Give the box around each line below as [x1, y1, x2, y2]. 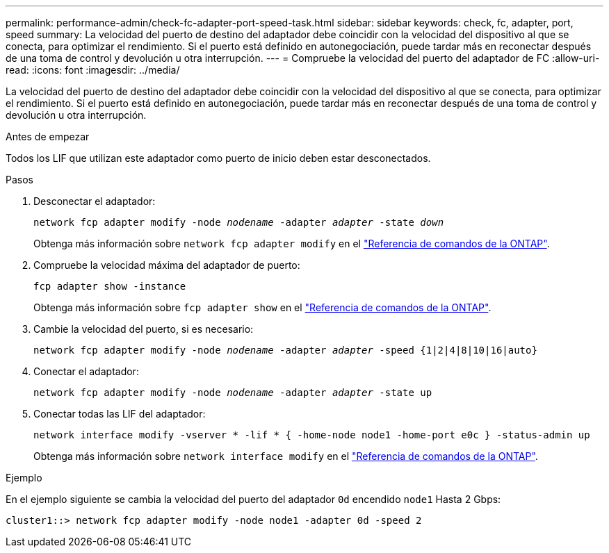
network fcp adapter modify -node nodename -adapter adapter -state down [33, 217, 444, 228]
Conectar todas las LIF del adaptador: [33, 408, 206, 420]
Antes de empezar [6, 131, 90, 142]
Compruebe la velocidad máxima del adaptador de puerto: [33, 259, 300, 271]
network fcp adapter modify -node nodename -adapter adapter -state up [33, 387, 432, 398]
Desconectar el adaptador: [33, 195, 156, 207]
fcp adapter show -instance [33, 281, 186, 292]
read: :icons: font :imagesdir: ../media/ [6, 64, 180, 76]
